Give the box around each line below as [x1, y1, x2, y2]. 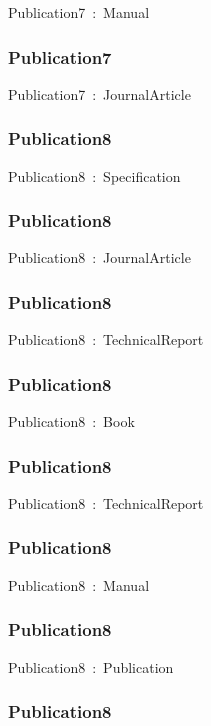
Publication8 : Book [8, 411, 135, 432]
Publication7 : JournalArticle [8, 83, 191, 104]
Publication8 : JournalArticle [8, 247, 191, 268]
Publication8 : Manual [8, 574, 150, 595]
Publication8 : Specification [8, 165, 181, 186]
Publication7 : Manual [8, 2, 150, 22]
